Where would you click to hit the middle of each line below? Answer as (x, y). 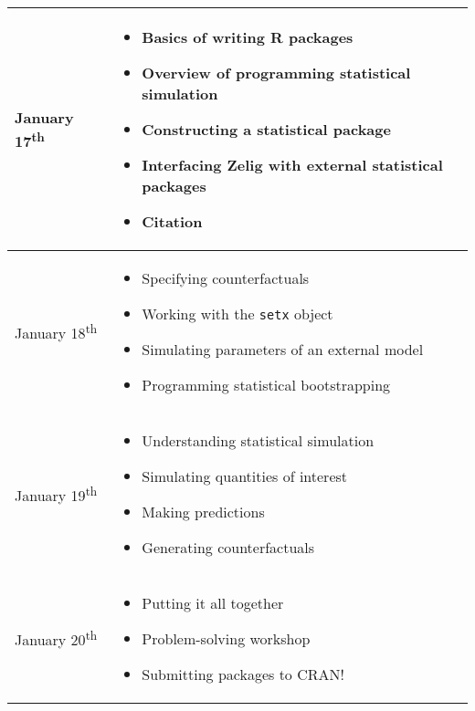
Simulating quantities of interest (245, 476)
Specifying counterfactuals (226, 278)
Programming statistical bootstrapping (266, 385)
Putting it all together (213, 603)
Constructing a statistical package (266, 129)
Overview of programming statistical (276, 73)
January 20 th (56, 638)
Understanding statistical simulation (258, 440)
